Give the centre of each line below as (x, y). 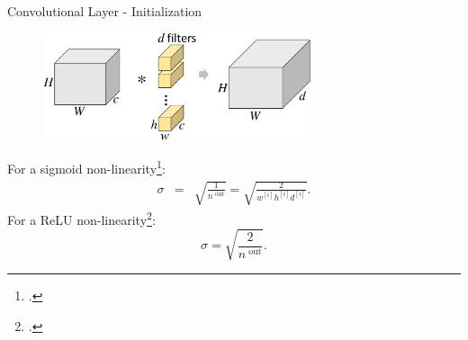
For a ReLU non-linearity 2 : (81, 218)
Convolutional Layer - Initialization (105, 11)
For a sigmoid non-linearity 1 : (86, 167)
